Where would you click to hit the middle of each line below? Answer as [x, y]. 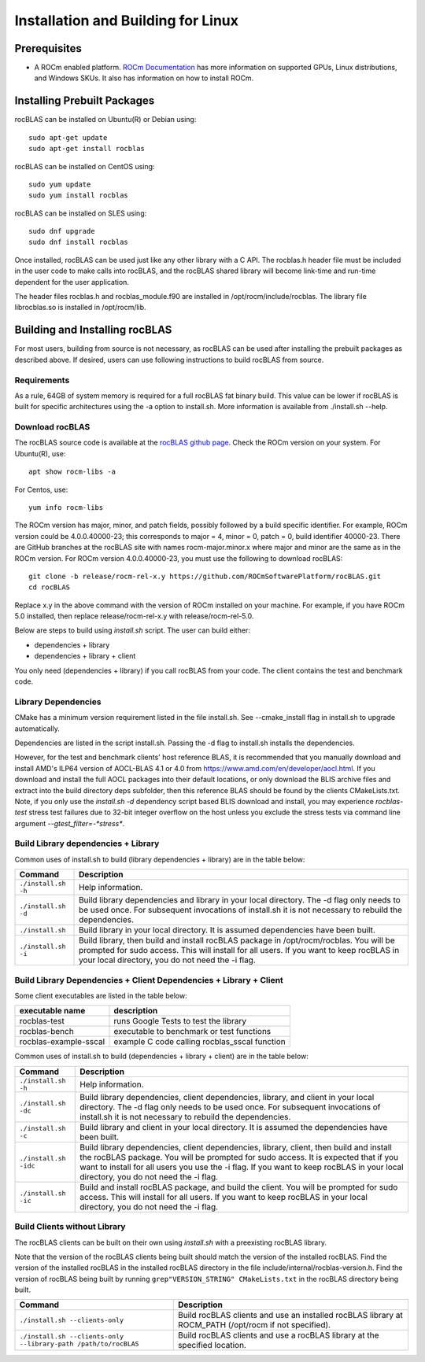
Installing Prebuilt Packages [85, 101]
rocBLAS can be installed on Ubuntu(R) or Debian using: [105, 120]
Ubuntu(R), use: [40, 453]
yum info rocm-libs [66, 507]
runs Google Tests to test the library [180, 1021]
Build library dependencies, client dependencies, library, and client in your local [227, 1097]
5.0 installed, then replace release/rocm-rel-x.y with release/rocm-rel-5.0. [134, 616]
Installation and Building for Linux [127, 20]
